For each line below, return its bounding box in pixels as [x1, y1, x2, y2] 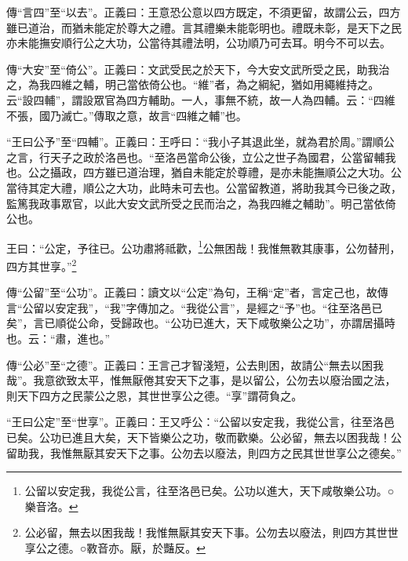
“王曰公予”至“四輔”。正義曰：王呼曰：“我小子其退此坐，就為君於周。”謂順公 [6, 133, 395, 150]
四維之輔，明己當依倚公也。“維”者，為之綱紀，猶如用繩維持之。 [49, 76, 380, 93]
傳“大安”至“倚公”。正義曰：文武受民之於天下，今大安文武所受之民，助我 [6, 60, 379, 77]
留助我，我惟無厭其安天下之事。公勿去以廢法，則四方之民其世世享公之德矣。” [6, 444, 402, 461]
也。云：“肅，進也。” [6, 330, 111, 346]
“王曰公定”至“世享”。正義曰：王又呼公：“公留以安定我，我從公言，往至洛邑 [6, 413, 395, 430]
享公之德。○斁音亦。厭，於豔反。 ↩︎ [24, 539, 206, 556]
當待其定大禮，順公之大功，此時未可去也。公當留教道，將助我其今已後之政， [6, 179, 402, 195]
